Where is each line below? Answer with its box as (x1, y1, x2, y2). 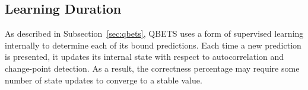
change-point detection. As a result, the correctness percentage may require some (5, 62, 300, 74)
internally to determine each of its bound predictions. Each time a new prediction (5, 38, 301, 51)
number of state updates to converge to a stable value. (5, 73, 202, 86)
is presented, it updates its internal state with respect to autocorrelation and (5, 50, 284, 63)
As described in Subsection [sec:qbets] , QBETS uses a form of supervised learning (5, 27, 304, 40)
